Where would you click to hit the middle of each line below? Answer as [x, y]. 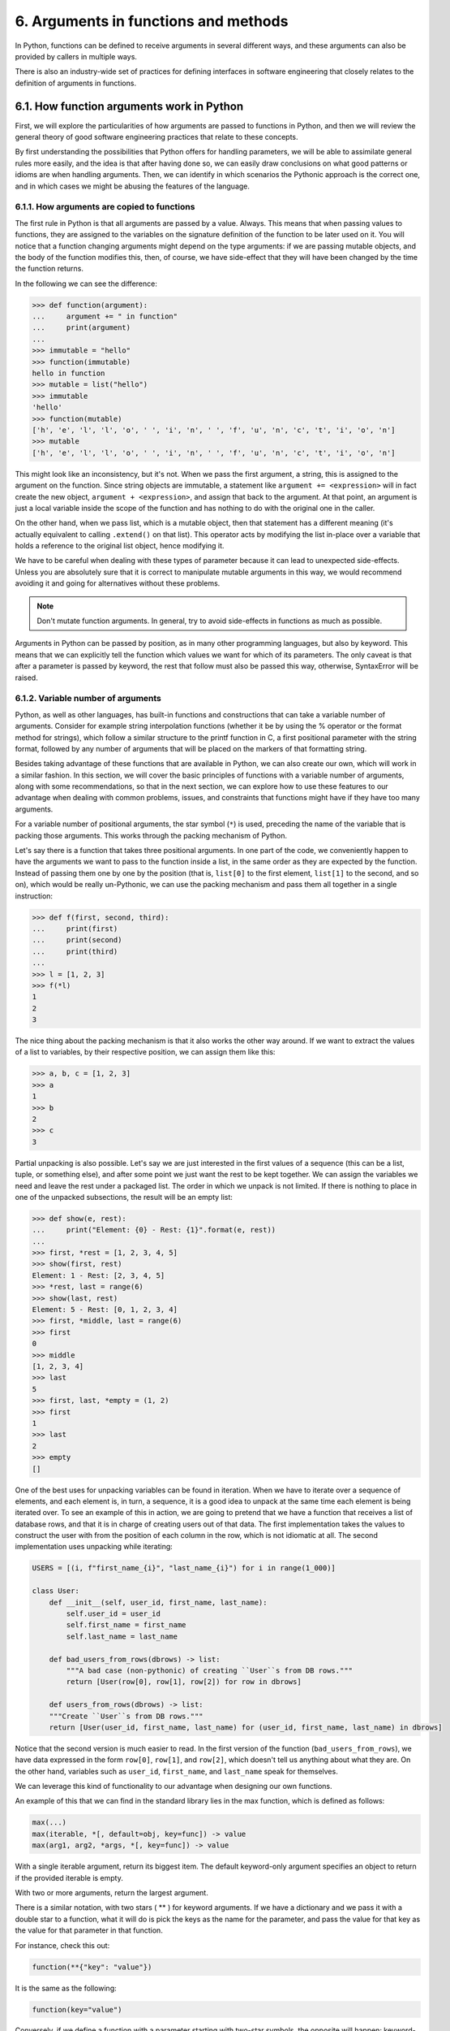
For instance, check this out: [62, 1945]
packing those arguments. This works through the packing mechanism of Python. [151, 835]
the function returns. [49, 269]
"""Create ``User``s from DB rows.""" [126, 1716]
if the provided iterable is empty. [69, 1877]
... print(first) [75, 929]
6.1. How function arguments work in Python [129, 106]
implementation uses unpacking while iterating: [94, 1547]
